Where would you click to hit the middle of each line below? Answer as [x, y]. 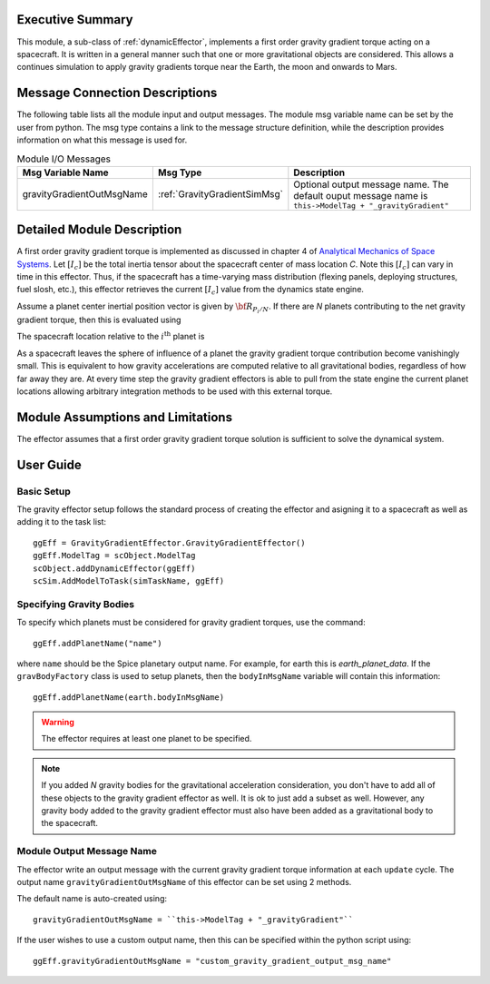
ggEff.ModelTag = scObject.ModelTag [114, 556]
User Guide [49, 464]
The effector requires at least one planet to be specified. [147, 739]
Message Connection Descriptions [117, 93]
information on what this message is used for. [102, 140]
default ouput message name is [361, 195]
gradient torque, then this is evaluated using [99, 320]
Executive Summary [75, 20]
